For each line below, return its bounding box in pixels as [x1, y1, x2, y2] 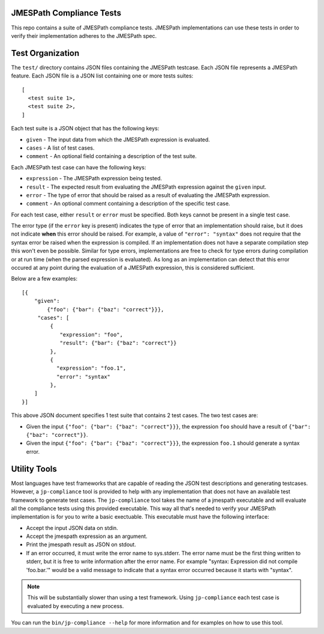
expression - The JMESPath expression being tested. [26, 175, 162, 182]
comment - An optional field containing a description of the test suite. [26, 153, 197, 160]
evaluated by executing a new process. [27, 602, 124, 609]
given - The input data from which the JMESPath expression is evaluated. [26, 136, 210, 143]
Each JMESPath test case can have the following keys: [11, 163, 146, 171]
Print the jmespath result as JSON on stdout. [26, 541, 136, 548]
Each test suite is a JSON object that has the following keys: [11, 125, 160, 132]
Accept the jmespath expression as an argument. [26, 532, 148, 540]
